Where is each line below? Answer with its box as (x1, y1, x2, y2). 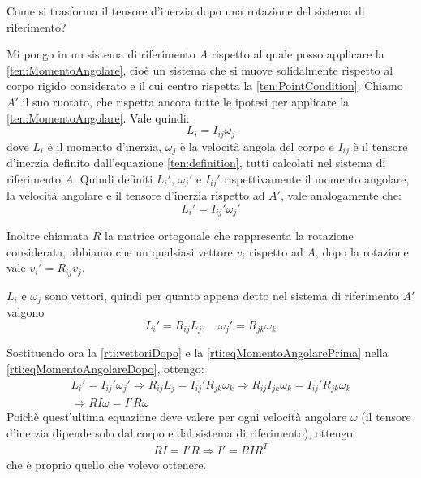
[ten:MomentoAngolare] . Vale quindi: (6, 109, 190, 126)
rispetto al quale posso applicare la (211, 45, 384, 62)
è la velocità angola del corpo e (179, 137, 334, 154)
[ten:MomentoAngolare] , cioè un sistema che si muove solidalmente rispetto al (6, 61, 393, 78)
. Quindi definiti (73, 170, 153, 187)
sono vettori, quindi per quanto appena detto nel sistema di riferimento (45, 286, 399, 304)
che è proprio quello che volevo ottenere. (6, 455, 207, 472)
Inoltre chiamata (6, 227, 89, 244)
